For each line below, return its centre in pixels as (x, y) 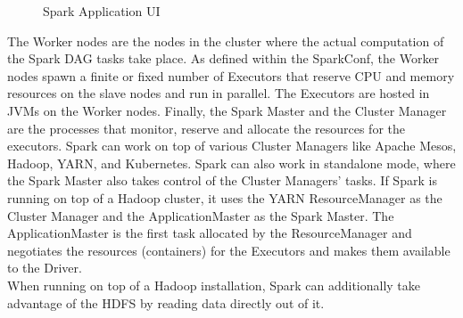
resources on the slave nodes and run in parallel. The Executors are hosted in (219, 93)
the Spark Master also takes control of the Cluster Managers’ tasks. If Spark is (222, 180)
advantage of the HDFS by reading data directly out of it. (166, 302)
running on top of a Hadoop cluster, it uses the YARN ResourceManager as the (225, 197)
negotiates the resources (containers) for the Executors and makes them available (229, 250)
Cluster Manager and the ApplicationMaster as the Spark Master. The (201, 215)
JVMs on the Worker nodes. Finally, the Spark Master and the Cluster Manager (227, 110)
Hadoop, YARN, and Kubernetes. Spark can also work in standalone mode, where (231, 163)
